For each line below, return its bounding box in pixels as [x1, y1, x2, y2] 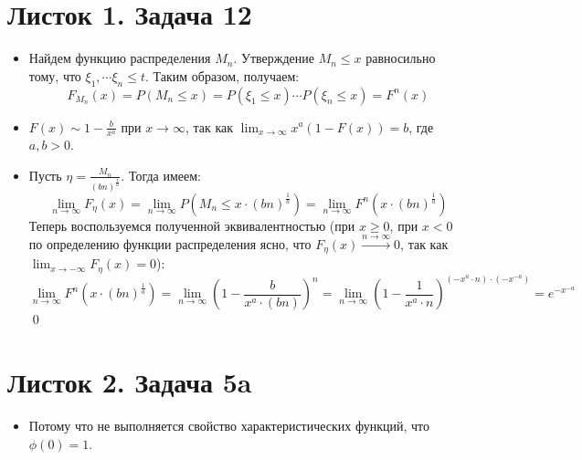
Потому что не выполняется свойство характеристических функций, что [28, 416, 430, 435]
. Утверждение [233, 48, 314, 68]
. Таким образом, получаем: [144, 66, 300, 85]
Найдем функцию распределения [28, 48, 211, 68]
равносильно [365, 48, 436, 68]
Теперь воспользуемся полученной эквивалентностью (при [28, 215, 355, 235]
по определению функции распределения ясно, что [28, 234, 312, 253]
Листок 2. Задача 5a [7, 363, 252, 401]
